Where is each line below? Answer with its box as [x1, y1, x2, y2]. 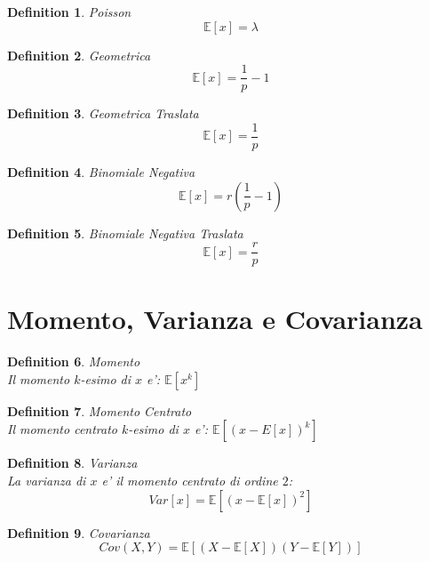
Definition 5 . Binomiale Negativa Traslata [7, 223, 243, 242]
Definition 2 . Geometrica [7, 45, 151, 64]
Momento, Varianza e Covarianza [7, 301, 423, 337]
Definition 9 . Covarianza [7, 523, 150, 542]
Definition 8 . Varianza [7, 454, 138, 472]
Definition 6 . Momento [7, 352, 140, 371]
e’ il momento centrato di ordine [101, 471, 278, 490]
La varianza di [7, 471, 86, 490]
